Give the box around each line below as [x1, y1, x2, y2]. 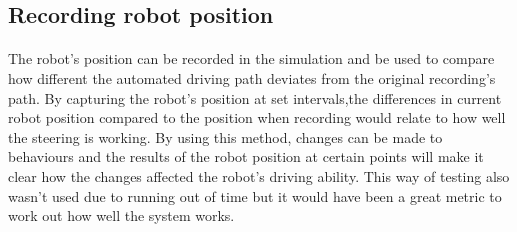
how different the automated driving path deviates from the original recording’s [8, 67, 496, 88]
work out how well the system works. [8, 205, 235, 226]
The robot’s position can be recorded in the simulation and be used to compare [8, 48, 495, 69]
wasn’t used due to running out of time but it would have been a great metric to [8, 185, 502, 206]
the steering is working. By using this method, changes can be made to [8, 126, 443, 147]
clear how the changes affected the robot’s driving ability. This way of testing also [8, 165, 510, 186]
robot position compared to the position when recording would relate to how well [8, 107, 506, 128]
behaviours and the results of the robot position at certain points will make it [8, 146, 484, 167]
